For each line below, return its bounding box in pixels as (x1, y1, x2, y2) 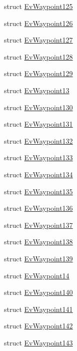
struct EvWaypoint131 (4, 119, 73, 129)
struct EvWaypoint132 (4, 135, 73, 146)
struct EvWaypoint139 (4, 253, 73, 263)
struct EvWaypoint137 (4, 219, 73, 230)
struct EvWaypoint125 (4, 1, 73, 11)
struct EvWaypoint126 (4, 18, 73, 28)
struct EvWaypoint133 (4, 152, 73, 163)
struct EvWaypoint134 (4, 169, 73, 179)
